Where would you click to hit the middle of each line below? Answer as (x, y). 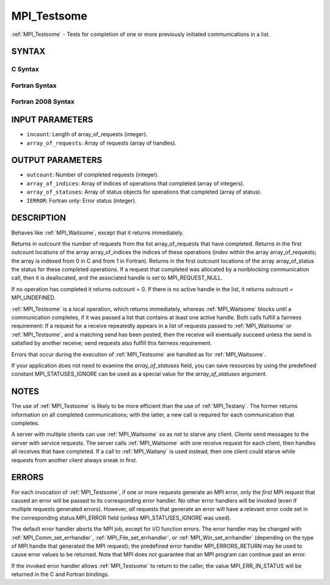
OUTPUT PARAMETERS (57, 160)
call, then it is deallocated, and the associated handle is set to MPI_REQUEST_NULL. (117, 278)
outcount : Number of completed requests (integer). (93, 175)
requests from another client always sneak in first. (74, 460)
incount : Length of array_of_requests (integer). (87, 134)
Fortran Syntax (34, 85)
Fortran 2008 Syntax (43, 102)
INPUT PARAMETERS (52, 120)
